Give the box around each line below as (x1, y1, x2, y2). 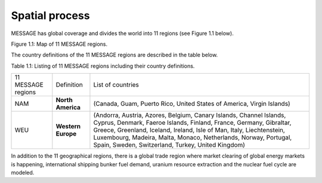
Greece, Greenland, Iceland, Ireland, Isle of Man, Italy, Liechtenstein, (93, 126, 286, 134)
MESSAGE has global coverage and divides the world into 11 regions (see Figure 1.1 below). (11, 30, 234, 37)
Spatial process (11, 9, 90, 22)
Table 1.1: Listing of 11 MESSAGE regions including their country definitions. (11, 62, 195, 70)
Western (55, 122, 81, 131)
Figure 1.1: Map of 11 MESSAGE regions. (11, 40, 107, 48)
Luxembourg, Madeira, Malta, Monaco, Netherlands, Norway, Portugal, (93, 134, 292, 142)
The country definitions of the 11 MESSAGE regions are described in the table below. (11, 51, 218, 59)
